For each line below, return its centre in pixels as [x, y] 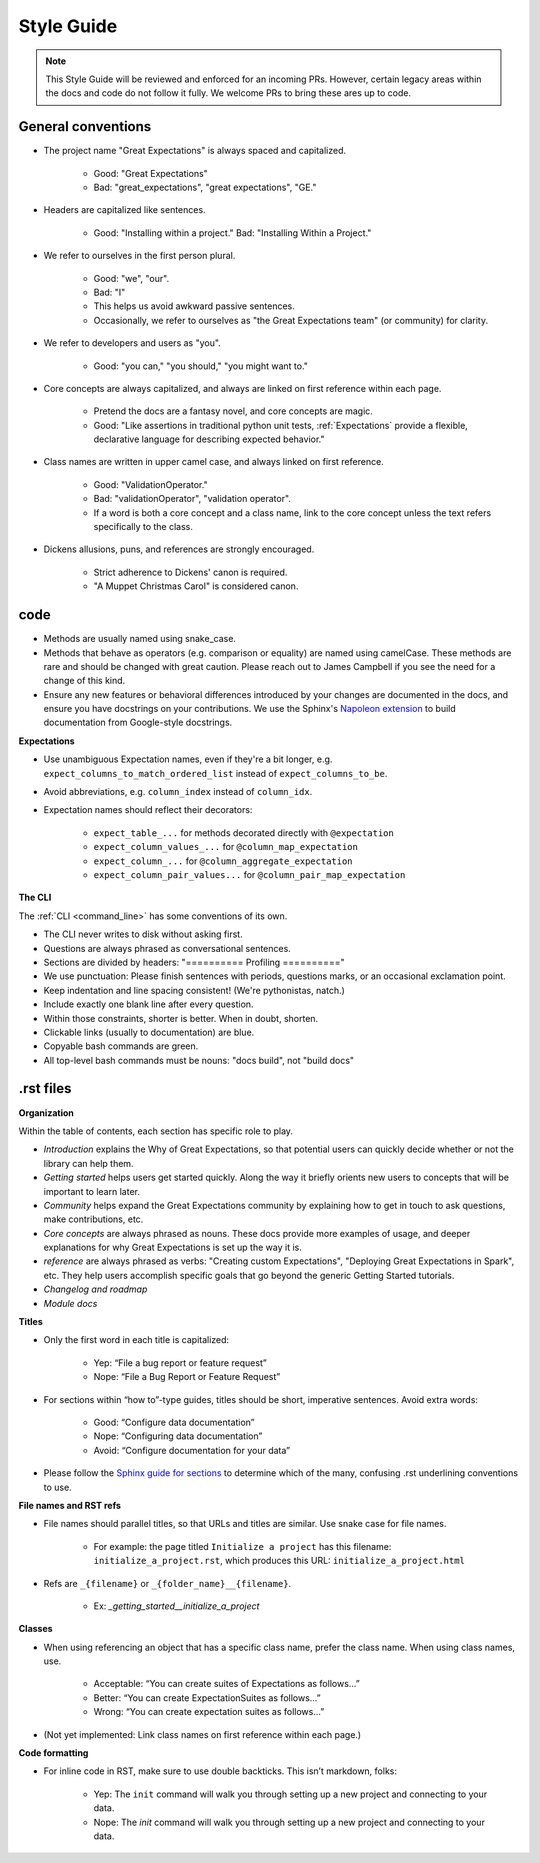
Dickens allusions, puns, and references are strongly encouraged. [179, 549]
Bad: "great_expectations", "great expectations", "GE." [205, 187]
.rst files [45, 1088]
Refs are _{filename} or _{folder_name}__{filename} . [167, 1583]
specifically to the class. [143, 527]
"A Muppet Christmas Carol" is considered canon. [196, 586]
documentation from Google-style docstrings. [138, 722]
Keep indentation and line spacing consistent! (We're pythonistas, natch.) [194, 990]
